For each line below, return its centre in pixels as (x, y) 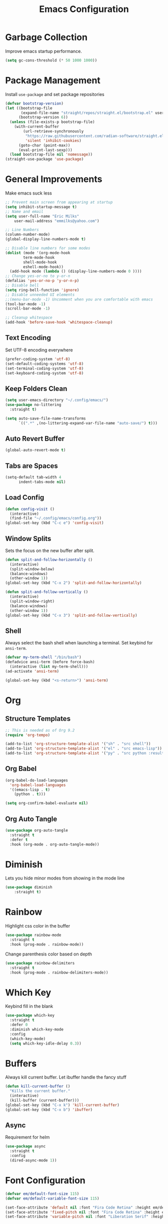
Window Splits (28, 538)
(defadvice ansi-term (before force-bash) (50, 662)
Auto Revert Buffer (35, 438)
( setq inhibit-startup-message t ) (41, 207)
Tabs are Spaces (32, 466)
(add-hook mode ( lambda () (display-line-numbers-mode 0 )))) (76, 271)
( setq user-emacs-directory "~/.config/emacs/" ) (57, 400)
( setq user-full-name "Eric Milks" (42, 216)
